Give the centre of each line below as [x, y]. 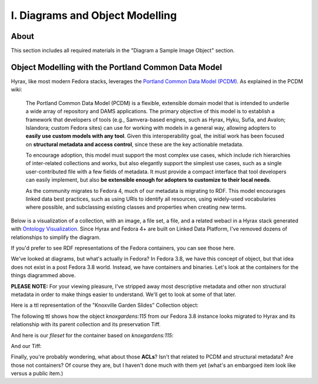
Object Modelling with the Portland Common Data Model [116, 67]
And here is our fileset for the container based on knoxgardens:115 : [92, 335]
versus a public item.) [37, 373]
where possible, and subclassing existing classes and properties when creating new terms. [136, 207]
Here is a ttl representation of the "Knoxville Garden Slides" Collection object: [105, 305]
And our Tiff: [26, 346]
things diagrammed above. [43, 275]
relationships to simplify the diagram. [56, 237]
